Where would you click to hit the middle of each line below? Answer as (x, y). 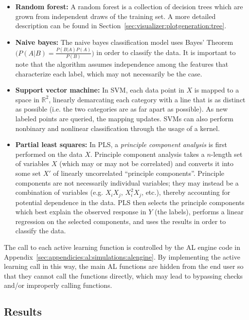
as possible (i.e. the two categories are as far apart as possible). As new (122, 109)
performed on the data (49, 154)
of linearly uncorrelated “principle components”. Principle (139, 173)
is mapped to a (217, 90)
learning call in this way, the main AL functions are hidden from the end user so (124, 266)
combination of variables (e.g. (59, 192)
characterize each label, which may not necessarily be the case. (109, 73)
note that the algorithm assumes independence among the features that (122, 64)
